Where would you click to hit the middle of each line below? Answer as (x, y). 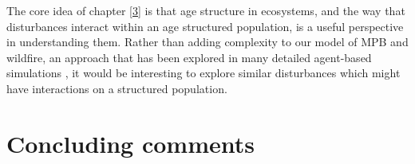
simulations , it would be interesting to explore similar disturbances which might (204, 73)
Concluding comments (130, 143)
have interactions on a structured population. (117, 88)
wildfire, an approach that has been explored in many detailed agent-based (189, 57)
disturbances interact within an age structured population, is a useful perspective (205, 26)
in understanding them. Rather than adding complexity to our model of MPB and (207, 42)
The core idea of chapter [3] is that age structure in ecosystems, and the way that (206, 10)
